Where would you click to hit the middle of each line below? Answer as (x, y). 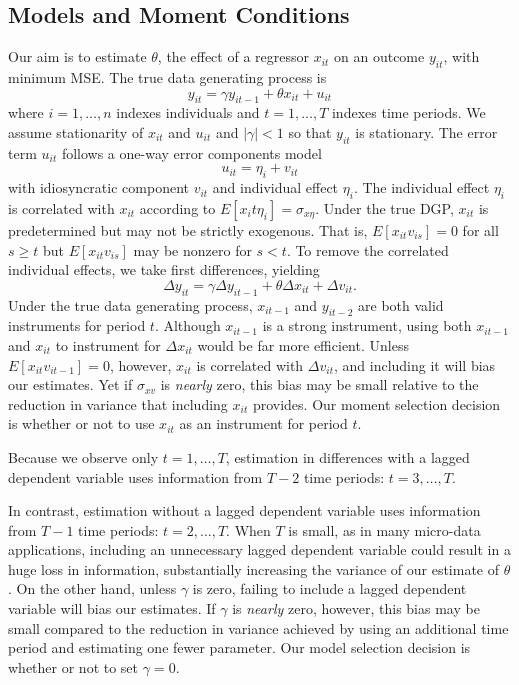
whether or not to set (73, 666)
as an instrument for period (263, 423)
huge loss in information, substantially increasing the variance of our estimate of (254, 568)
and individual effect (275, 187)
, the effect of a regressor (233, 56)
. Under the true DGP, (384, 207)
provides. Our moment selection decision (376, 403)
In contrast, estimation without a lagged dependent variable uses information (244, 510)
